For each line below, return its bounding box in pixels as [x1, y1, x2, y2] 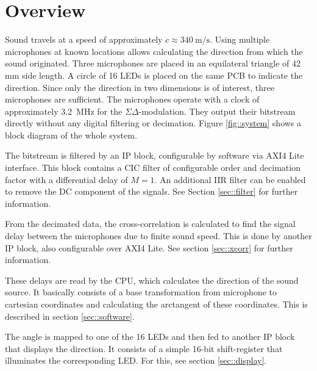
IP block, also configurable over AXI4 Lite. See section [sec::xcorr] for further [5, 241, 293, 254]
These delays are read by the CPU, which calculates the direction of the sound [5, 273, 299, 286]
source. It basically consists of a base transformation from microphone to [5, 286, 277, 298]
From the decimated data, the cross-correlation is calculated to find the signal [5, 217, 296, 230]
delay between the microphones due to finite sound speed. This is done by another [5, 229, 312, 242]
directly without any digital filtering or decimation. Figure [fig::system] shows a [5, 117, 302, 129]
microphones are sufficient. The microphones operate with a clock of [5, 93, 260, 106]
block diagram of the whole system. [5, 128, 137, 141]
